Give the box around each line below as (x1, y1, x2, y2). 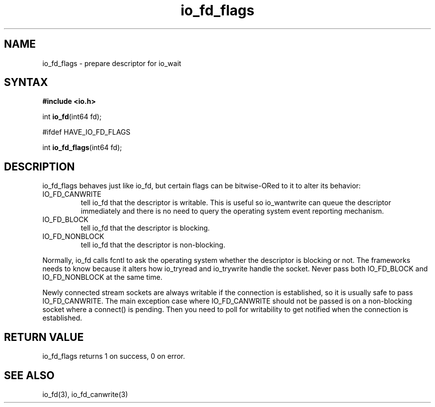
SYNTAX (4, 76, 48, 89)
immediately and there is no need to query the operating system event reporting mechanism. (80, 207, 384, 216)
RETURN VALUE (4, 330, 84, 343)
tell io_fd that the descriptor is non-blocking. (80, 241, 225, 249)
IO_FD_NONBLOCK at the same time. (42, 273, 162, 282)
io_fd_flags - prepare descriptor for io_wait (42, 59, 181, 68)
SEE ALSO (4, 369, 55, 382)
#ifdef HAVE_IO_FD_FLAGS (42, 128, 131, 137)
